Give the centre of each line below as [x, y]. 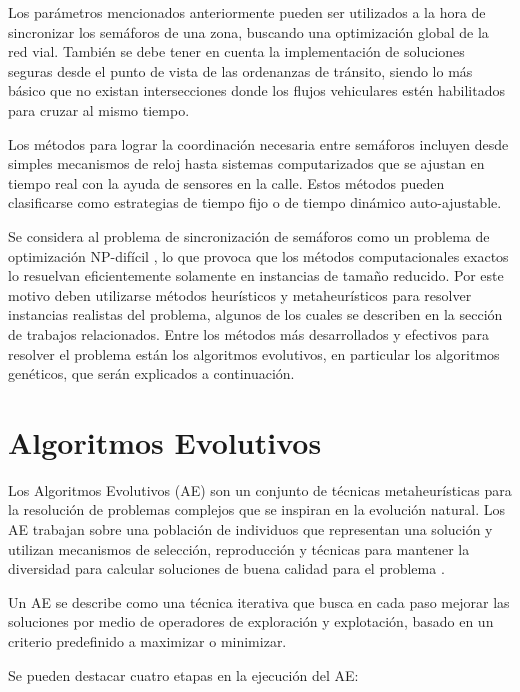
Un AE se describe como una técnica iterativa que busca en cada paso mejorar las [259, 601]
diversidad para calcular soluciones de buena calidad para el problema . [226, 568]
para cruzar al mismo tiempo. [99, 109]
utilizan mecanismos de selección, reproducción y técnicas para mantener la [239, 548]
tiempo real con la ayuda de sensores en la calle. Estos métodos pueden [226, 182]
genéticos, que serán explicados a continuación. [151, 373]
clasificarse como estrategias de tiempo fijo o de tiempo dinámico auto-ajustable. [255, 202]
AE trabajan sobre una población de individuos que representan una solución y [250, 529]
